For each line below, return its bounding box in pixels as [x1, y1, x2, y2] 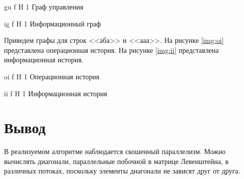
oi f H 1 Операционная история [4, 71, 100, 81]
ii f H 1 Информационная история [4, 88, 107, 98]
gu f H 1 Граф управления [4, 1, 84, 11]
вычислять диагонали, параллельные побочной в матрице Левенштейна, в [4, 156, 229, 166]
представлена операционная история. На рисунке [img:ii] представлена [4, 44, 219, 55]
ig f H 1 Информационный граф [4, 18, 101, 28]
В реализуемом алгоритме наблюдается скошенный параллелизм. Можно [4, 146, 226, 157]
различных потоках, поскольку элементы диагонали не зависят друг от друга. [4, 166, 240, 176]
